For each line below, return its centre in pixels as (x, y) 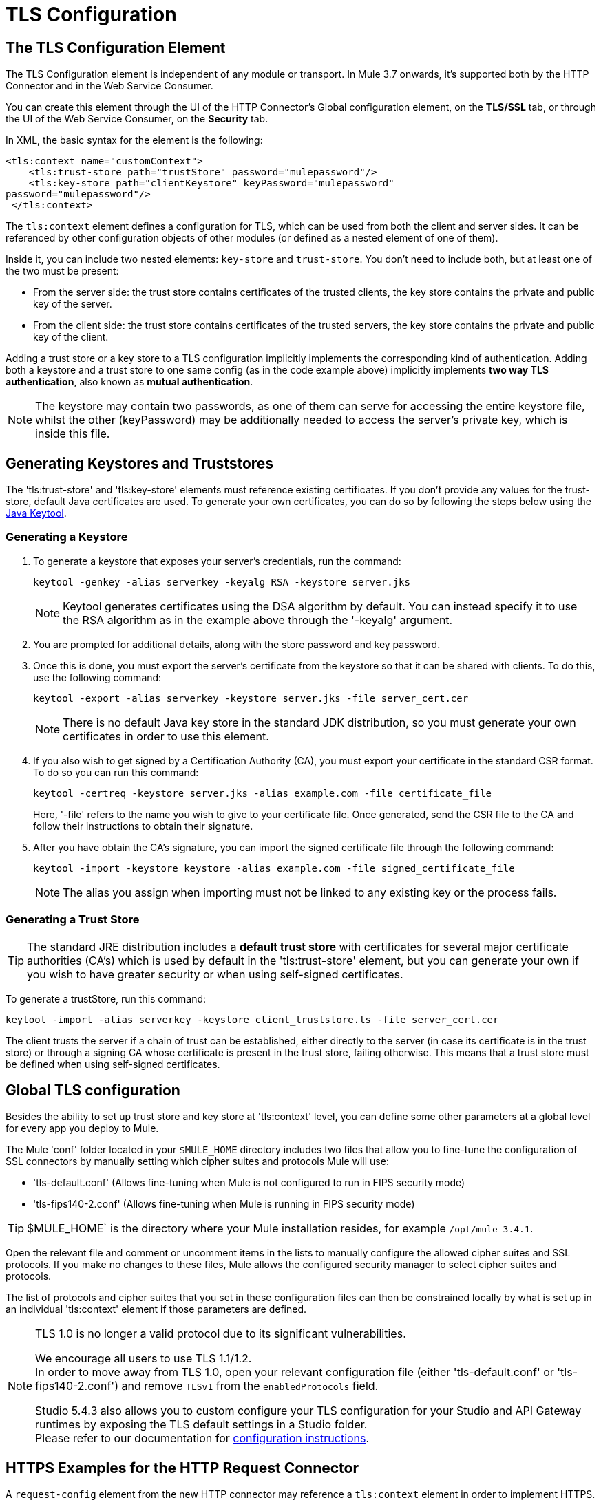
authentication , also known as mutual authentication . (129, 382)
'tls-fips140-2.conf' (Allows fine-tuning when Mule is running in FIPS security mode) (224, 1204)
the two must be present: (62, 271)
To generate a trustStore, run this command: (106, 998)
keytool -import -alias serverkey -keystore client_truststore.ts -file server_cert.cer (252, 1019)
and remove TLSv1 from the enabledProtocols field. (250, 1386)
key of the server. (73, 304)
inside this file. (73, 434)
